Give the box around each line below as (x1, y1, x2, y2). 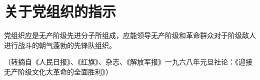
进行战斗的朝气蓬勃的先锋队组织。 (4, 39, 116, 50)
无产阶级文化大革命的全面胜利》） (4, 66, 112, 76)
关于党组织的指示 (4, 1, 116, 21)
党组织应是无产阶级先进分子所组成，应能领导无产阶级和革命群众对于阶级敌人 (4, 30, 256, 40)
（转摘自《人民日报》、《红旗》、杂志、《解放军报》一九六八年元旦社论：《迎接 (4, 56, 252, 67)
